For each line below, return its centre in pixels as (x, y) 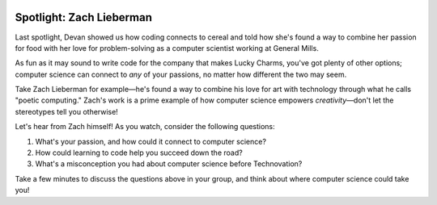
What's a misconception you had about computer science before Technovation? (169, 164)
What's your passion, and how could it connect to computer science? (151, 141)
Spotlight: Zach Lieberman (84, 17)
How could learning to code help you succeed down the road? (139, 153)
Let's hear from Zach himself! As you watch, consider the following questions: (145, 127)
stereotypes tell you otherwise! (67, 111)
